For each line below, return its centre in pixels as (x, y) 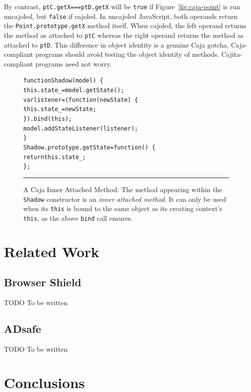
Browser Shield (43, 282)
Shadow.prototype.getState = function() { (90, 148)
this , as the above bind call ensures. (78, 218)
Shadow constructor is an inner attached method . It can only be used (125, 199)
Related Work (52, 251)
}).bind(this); (48, 119)
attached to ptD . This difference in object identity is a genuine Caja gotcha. (117, 44)
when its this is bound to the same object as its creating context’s (123, 208)
